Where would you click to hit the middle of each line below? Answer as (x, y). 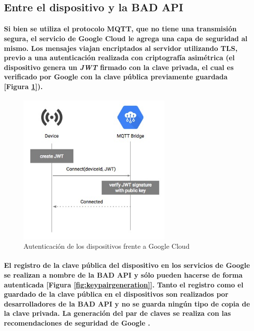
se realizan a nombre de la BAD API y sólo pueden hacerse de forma (123, 274)
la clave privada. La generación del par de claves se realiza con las (117, 313)
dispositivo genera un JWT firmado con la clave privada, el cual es (119, 67)
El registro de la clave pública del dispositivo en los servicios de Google (127, 265)
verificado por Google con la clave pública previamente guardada (116, 77)
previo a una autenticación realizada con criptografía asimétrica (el (119, 58)
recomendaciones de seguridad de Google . (77, 322)
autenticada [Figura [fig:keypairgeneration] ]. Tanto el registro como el (124, 284)
